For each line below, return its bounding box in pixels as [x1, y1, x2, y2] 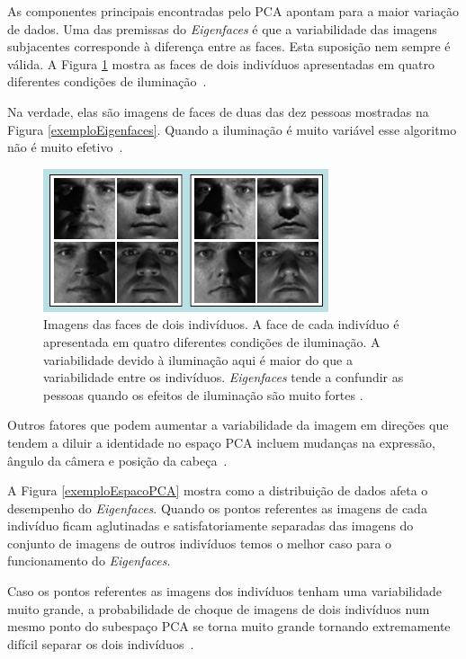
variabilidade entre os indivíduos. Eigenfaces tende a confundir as [43, 368, 404, 387]
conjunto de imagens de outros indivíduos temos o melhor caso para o [7, 533, 392, 552]
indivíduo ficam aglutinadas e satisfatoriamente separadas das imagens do [7, 516, 414, 535]
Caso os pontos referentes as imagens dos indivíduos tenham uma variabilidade [7, 582, 442, 601]
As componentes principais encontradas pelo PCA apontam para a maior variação [7, 2, 459, 20]
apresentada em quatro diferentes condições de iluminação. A [43, 332, 381, 351]
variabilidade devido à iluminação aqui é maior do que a [43, 350, 353, 369]
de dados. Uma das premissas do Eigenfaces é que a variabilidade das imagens [7, 19, 437, 38]
